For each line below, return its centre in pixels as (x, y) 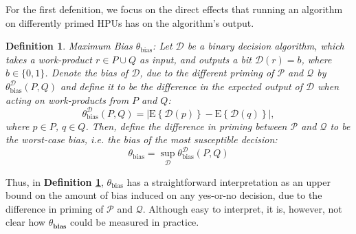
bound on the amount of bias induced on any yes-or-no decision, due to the (164, 195)
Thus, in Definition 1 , (55, 181)
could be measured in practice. (135, 222)
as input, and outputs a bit (196, 59)
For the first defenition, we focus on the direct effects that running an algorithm (174, 9)
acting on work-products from (67, 99)
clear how (25, 222)
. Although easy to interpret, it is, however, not (242, 208)
